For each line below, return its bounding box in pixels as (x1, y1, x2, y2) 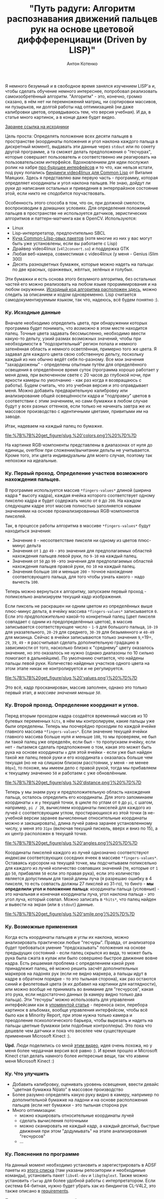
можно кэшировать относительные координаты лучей (19, 1112, 134, 1118)
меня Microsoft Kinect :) (5, 1058, 55, 1064)
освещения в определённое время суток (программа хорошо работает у (5, 367, 159, 373)
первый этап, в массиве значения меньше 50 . (5, 689, 102, 695)
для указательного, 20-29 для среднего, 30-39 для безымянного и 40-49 (5, 629, 155, 635)
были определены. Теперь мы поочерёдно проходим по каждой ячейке (5, 723, 156, 729)
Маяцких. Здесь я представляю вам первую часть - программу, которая (5, 175, 158, 181)
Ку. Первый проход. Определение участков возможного (5, 470, 148, 477)
